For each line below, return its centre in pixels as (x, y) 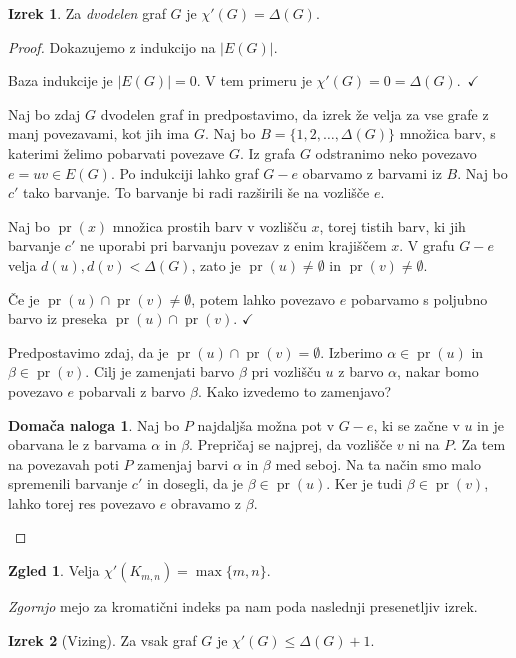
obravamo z (206, 502)
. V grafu (427, 245)
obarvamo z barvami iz (372, 172)
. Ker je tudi (364, 483)
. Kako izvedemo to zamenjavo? (294, 390)
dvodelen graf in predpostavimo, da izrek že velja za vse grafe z (294, 113)
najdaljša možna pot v (266, 424)
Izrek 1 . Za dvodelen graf (87, 13)
